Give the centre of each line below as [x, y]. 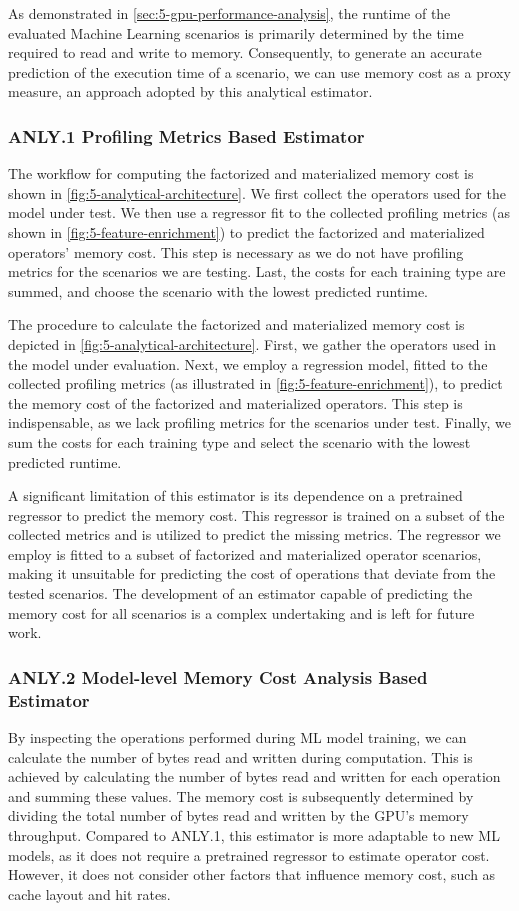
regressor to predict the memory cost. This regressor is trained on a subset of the [256, 514]
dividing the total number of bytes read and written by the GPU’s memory [238, 815]
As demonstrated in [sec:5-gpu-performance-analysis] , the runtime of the [229, 13]
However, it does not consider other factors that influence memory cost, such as [252, 874]
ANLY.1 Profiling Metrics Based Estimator [186, 135]
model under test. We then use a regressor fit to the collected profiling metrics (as [259, 212]
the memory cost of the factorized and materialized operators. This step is [235, 402]
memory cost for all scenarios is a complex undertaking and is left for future [241, 612]
